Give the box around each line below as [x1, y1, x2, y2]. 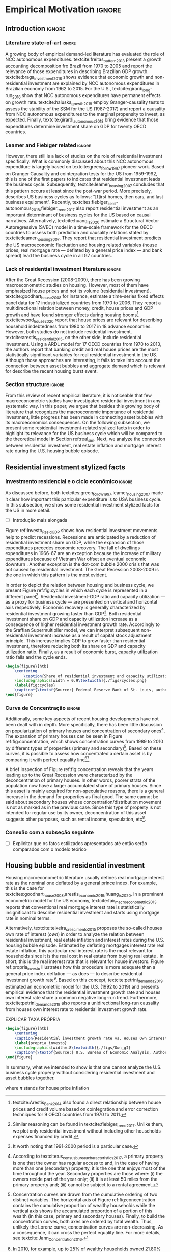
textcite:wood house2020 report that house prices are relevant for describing [5, 317, 162, 324]
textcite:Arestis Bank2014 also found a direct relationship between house [12, 1099, 161, 1106]
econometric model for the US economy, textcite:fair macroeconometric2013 [5, 897, 157, 905]
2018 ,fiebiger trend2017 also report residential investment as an [31, 205, 159, 213]
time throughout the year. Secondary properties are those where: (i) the [12, 1171, 163, 1176]
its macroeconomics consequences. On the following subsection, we [5, 420, 150, 426]
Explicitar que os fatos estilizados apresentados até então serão [12, 840, 148, 847]
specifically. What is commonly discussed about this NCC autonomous [5, 158, 154, 164]
